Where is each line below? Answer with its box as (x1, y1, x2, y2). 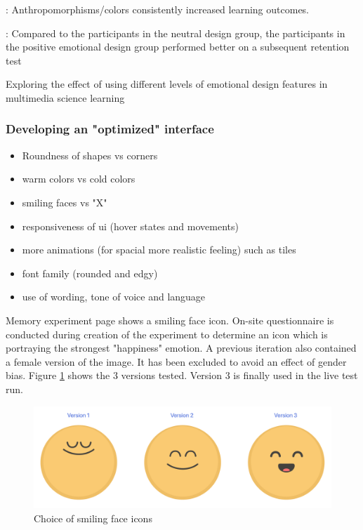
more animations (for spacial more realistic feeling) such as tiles (22, 242, 296, 257)
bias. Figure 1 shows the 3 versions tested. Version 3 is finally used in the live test (6, 368, 358, 383)
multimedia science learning (6, 90, 125, 105)
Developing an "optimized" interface (6, 120, 214, 138)
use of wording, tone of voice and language (22, 289, 206, 304)
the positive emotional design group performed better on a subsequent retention (6, 39, 350, 54)
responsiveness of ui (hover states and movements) (22, 218, 239, 233)
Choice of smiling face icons (34, 510, 152, 525)
